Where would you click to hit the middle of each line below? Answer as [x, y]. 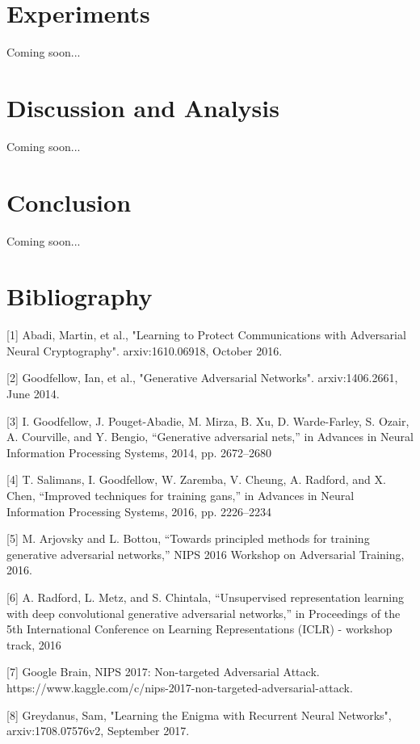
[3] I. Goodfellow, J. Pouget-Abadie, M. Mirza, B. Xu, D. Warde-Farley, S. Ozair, [208, 420]
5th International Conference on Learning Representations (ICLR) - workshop [199, 629]
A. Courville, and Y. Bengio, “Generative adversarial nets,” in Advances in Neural [210, 437]
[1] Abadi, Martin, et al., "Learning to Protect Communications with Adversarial [206, 335]
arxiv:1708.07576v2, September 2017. [98, 731]
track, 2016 [34, 644]
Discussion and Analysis [143, 107]
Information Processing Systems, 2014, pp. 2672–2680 [139, 452]
